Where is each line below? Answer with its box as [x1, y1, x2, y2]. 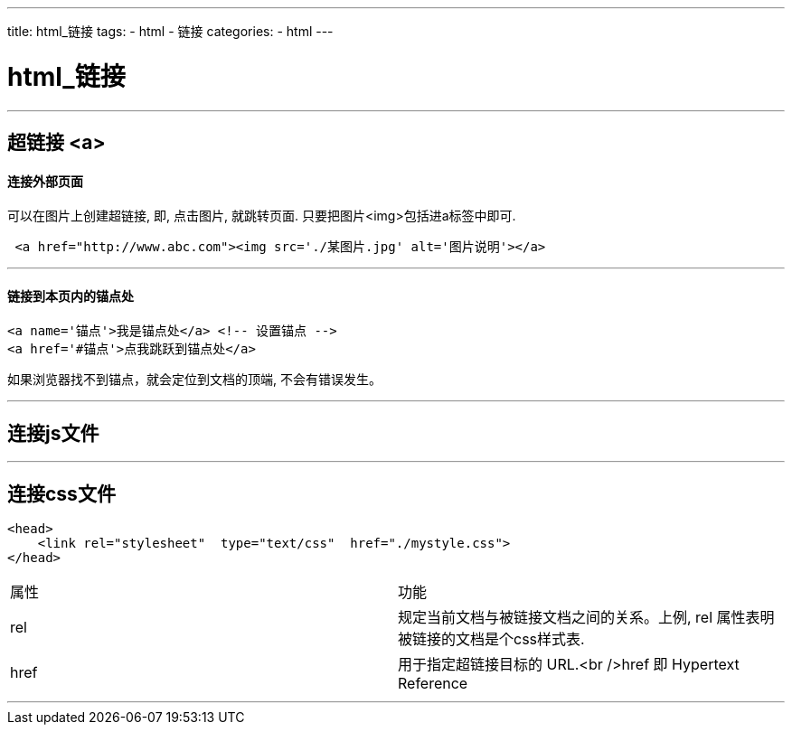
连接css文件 [7, 482, 116, 505]
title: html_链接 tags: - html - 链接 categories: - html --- [7, 23, 334, 39]
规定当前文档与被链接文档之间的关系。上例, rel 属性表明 [398, 608, 775, 627]
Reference [398, 674, 468, 693]
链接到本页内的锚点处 [7, 287, 134, 304]
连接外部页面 [7, 173, 83, 189]
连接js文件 [7, 421, 99, 445]
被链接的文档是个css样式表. [398, 630, 585, 649]
